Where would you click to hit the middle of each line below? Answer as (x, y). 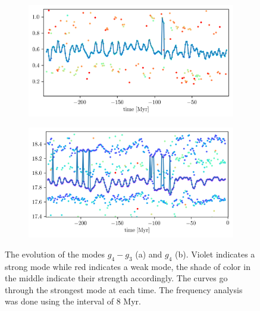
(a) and (149, 254)
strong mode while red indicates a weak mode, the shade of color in (128, 266)
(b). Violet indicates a (215, 254)
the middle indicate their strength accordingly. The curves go (116, 278)
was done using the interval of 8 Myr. (73, 301)
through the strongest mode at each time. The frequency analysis (124, 289)
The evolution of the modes (55, 254)
